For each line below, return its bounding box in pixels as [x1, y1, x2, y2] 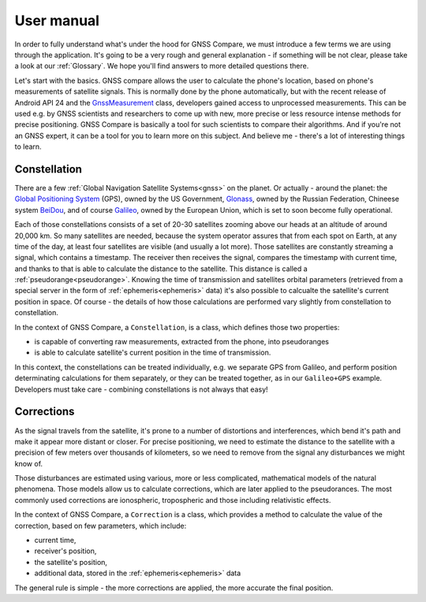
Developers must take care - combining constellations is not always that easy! [14, 385, 268, 394]
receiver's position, [34, 546, 97, 556]
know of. [14, 459, 43, 468]
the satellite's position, [34, 557, 108, 567]
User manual [14, 12, 100, 29]
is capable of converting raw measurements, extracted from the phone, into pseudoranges [34, 337, 330, 347]
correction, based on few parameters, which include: [14, 521, 187, 530]
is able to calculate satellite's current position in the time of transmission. [34, 347, 271, 358]
